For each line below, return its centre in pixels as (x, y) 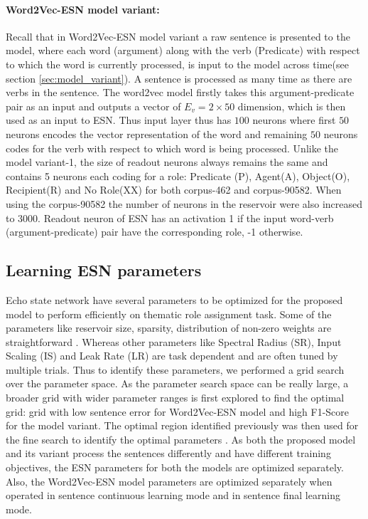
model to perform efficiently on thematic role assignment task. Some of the (169, 314)
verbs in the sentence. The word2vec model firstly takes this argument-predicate (180, 92)
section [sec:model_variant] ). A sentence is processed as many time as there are (179, 78)
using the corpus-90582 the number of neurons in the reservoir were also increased (184, 203)
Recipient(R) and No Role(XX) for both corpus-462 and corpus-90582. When (174, 190)
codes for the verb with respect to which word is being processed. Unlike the (172, 148)
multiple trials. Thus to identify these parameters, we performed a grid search (175, 369)
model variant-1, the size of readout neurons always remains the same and (167, 162)
